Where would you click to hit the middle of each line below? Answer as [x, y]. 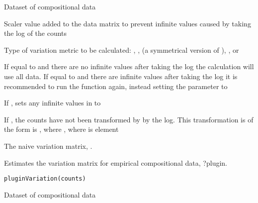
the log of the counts [36, 33]
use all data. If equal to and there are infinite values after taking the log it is [121, 76]
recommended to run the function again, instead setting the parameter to [116, 86]
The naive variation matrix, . [48, 146]
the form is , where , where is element [61, 129]
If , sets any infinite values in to [52, 103]
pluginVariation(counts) [45, 179]
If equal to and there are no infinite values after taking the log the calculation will [129, 66]
